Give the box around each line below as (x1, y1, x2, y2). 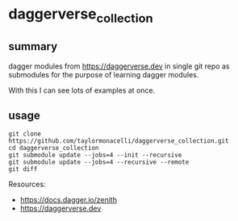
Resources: (8, 179, 46, 190)
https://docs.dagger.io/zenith (19, 195, 117, 205)
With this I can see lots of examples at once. (8, 85, 156, 95)
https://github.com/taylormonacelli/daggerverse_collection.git (8, 137, 229, 145)
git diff (8, 165, 38, 173)
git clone (8, 130, 42, 138)
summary (8, 40, 58, 53)
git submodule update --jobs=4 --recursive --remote (8, 158, 190, 166)
